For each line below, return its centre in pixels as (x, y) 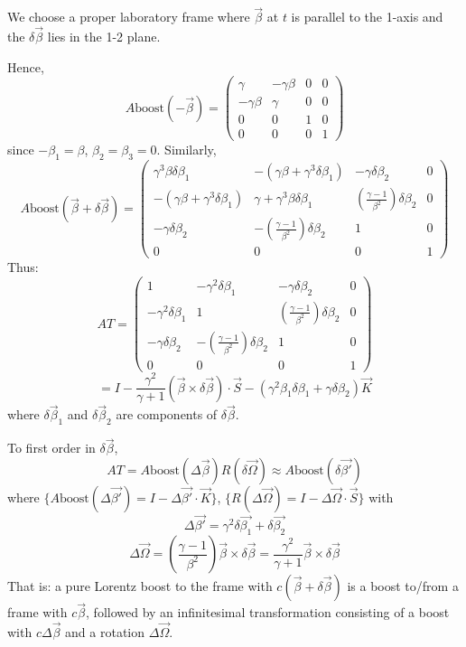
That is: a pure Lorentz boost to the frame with (140, 586)
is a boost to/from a (403, 586)
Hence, (26, 66)
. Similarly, (186, 150)
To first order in (51, 448)
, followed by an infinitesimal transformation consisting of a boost (268, 612)
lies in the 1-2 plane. (104, 37)
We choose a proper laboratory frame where (129, 17)
